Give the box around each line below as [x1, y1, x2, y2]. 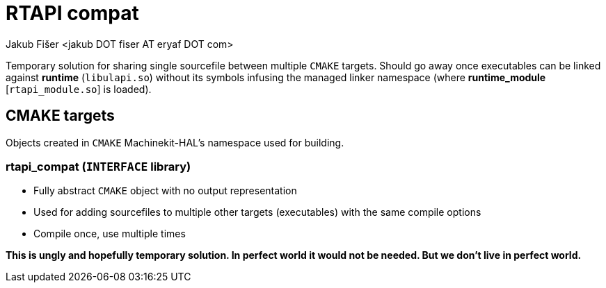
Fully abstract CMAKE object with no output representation [33, 185, 297, 197]
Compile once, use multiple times [33, 228, 186, 240]
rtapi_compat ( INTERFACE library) [6, 159, 191, 173]
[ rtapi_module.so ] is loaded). [6, 83, 152, 95]
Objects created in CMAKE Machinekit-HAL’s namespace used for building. [6, 136, 344, 149]
